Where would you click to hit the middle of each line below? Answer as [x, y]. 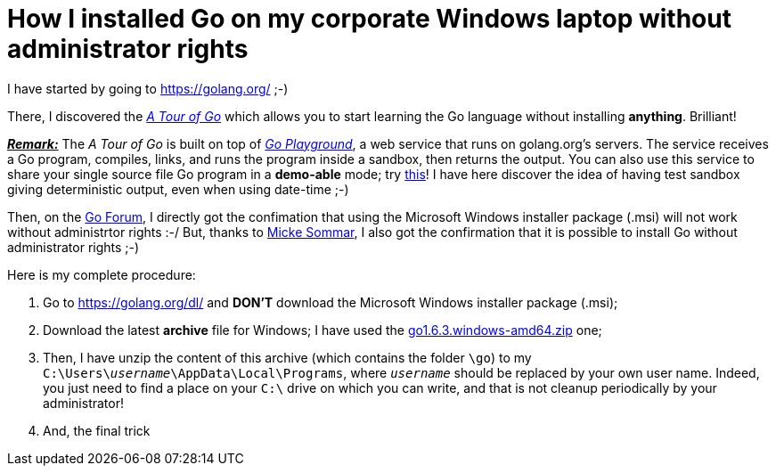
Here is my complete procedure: [102, 274]
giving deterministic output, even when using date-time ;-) [178, 189]
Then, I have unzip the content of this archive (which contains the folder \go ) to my [287, 357]
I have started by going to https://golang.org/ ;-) [148, 88]
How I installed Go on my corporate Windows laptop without [369, 19]
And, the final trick [97, 430]
